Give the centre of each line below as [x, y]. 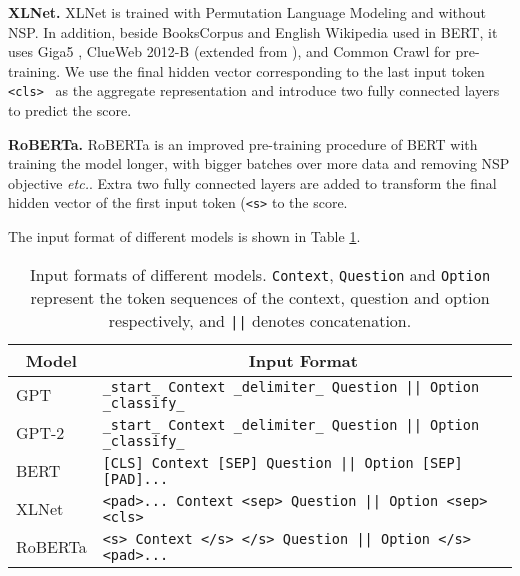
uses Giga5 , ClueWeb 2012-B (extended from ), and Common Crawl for [229, 51]
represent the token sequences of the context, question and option [260, 297]
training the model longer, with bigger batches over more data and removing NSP [259, 163]
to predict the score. [70, 110]
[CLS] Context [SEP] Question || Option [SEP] [282, 462]
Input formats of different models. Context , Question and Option [260, 274]
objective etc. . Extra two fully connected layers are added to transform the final [252, 182]
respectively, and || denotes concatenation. [260, 320]
